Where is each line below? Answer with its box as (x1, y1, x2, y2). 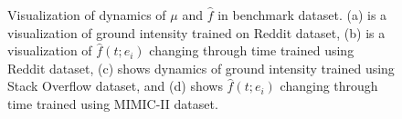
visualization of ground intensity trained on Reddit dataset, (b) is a (7, 23, 386, 42)
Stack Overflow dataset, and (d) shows (7, 76, 223, 95)
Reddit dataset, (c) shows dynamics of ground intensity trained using (7, 58, 395, 77)
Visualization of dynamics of (7, 5, 166, 24)
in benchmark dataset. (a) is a (217, 5, 387, 24)
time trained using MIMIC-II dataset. (7, 94, 218, 113)
